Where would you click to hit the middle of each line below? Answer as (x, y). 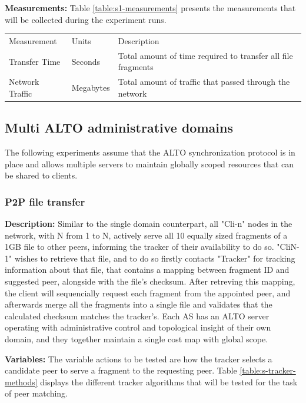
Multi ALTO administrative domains (119, 128)
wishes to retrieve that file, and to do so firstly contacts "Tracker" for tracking (155, 258)
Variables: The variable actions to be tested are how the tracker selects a (139, 359)
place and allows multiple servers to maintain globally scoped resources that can (149, 163)
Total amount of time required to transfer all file (205, 55)
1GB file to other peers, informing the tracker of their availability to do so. (139, 247)
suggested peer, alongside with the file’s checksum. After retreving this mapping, (150, 281)
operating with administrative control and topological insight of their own (138, 327)
